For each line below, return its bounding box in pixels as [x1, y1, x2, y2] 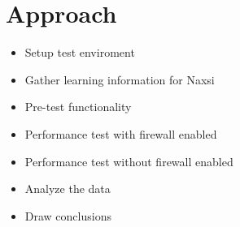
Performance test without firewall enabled [24, 152, 233, 169]
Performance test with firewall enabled [24, 125, 217, 142]
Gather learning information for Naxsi [24, 71, 215, 88]
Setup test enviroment [24, 44, 135, 61]
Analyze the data [24, 180, 111, 197]
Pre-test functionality [24, 98, 132, 115]
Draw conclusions [24, 207, 111, 224]
